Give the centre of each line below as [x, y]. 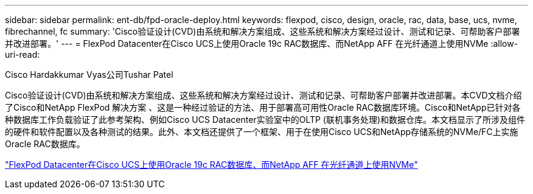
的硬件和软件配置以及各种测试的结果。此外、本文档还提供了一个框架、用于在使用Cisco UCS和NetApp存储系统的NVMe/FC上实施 [262, 132]
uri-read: [23, 54]
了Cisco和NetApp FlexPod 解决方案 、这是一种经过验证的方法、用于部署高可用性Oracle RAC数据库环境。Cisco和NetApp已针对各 [263, 107]
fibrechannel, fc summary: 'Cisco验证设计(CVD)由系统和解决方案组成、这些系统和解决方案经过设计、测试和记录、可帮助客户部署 [263, 31]
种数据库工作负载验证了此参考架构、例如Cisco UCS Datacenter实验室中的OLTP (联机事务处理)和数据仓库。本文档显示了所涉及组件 [265, 120]
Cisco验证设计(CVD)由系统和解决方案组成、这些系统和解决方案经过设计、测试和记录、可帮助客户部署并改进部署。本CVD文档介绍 [263, 95]
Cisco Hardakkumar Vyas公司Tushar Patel [89, 74]
